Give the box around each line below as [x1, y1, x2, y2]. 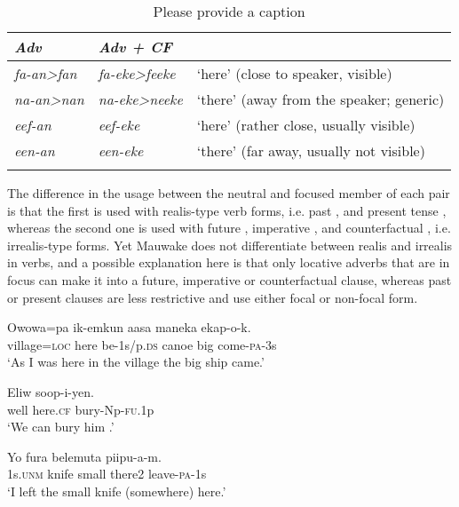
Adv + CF [98, 36, 172, 57]
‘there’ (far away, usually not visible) [196, 140, 425, 161]
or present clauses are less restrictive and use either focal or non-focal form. [7, 288, 418, 306]
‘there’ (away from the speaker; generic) [196, 89, 445, 109]
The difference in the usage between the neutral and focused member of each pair [7, 184, 450, 202]
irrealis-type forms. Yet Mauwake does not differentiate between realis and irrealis [7, 235, 453, 254]
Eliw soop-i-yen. [7, 382, 94, 400]
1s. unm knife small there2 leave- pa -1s [7, 464, 207, 483]
